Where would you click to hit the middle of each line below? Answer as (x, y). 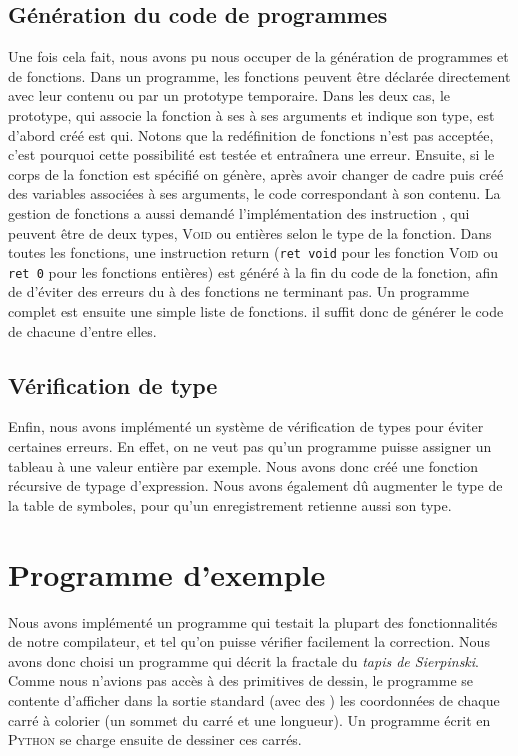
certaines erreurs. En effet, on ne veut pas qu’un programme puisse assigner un (250, 446)
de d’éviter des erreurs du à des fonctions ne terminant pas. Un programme (239, 291)
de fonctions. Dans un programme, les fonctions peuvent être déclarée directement (259, 75)
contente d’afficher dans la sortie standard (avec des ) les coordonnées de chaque (254, 699)
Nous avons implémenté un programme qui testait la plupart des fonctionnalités (253, 621)
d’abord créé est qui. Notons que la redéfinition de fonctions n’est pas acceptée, (251, 134)
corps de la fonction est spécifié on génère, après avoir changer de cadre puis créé (256, 173)
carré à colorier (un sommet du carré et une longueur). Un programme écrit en (249, 719)
